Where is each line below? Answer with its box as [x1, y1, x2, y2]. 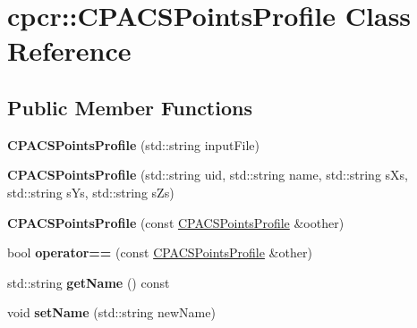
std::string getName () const [7, 273, 170, 291]
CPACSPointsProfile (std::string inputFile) [7, 135, 260, 154]
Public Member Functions [7, 93, 252, 121]
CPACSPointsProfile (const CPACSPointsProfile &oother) [7, 213, 345, 231]
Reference [7, 32, 132, 69]
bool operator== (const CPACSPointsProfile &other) [7, 243, 312, 262]
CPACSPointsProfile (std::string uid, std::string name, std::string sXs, [7, 165, 408, 184]
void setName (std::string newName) [7, 303, 216, 322]
